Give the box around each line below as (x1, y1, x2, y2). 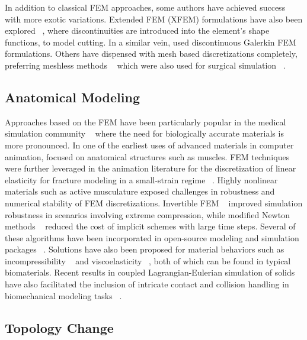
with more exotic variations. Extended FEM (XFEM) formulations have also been (5, 12, 303, 25)
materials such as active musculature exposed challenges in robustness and (5, 185, 275, 197)
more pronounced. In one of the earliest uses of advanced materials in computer (5, 138, 294, 151)
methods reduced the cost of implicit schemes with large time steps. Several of (5, 220, 296, 232)
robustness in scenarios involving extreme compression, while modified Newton (5, 208, 290, 221)
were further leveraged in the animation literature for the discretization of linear (5, 162, 296, 174)
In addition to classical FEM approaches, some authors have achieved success (5, 1, 286, 13)
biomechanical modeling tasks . (5, 289, 122, 302)
